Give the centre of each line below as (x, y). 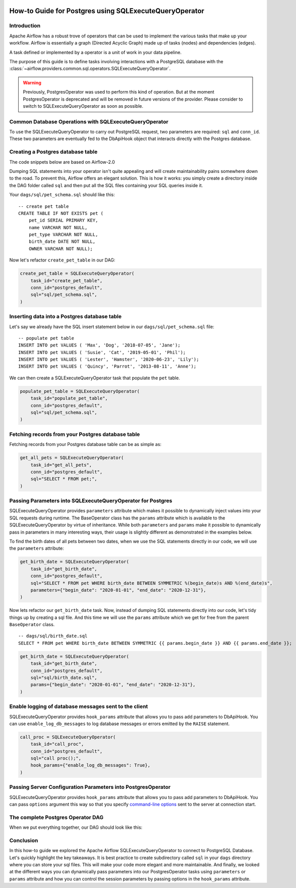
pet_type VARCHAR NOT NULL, (63, 235)
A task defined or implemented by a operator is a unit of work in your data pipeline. (95, 52)
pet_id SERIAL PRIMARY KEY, (63, 220)
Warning (32, 82)
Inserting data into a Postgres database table (66, 317)
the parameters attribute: (37, 548)
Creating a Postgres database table (53, 152)
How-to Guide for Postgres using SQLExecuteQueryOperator (107, 11)
